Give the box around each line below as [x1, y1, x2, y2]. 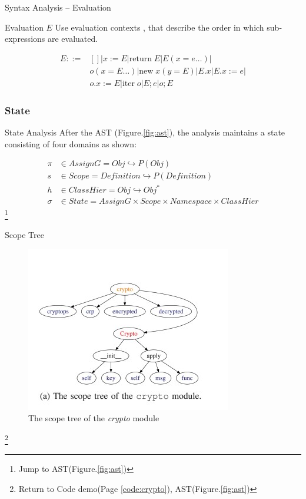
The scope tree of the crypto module [28, 412, 159, 424]
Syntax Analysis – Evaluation [5, 1, 111, 13]
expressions [5, 32, 45, 45]
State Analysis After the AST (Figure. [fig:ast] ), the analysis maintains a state [5, 126, 285, 138]
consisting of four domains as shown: [5, 137, 137, 150]
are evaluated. [47, 32, 98, 45]
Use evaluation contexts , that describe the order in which [55, 21, 264, 33]
